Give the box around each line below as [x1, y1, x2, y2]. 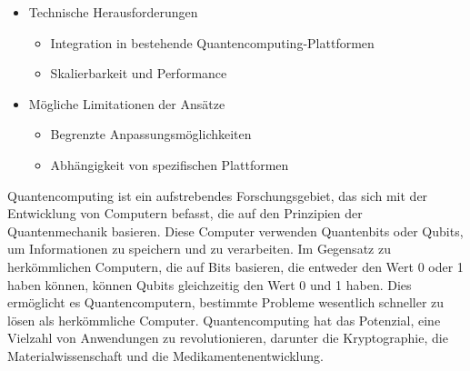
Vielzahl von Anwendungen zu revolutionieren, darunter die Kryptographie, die [7, 328, 448, 347]
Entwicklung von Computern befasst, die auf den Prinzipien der [7, 204, 363, 223]
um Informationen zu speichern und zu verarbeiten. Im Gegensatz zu [7, 239, 391, 258]
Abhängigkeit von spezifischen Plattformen [50, 155, 289, 174]
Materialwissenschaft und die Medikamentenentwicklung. [7, 346, 324, 365]
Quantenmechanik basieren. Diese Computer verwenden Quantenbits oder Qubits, [7, 221, 464, 240]
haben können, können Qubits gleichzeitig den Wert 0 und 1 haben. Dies [7, 275, 412, 294]
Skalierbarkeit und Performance [50, 64, 227, 83]
